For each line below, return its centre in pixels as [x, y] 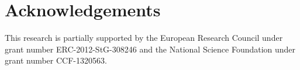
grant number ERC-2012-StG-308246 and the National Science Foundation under [150, 49]
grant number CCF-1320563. [56, 60]
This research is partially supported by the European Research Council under [144, 38]
